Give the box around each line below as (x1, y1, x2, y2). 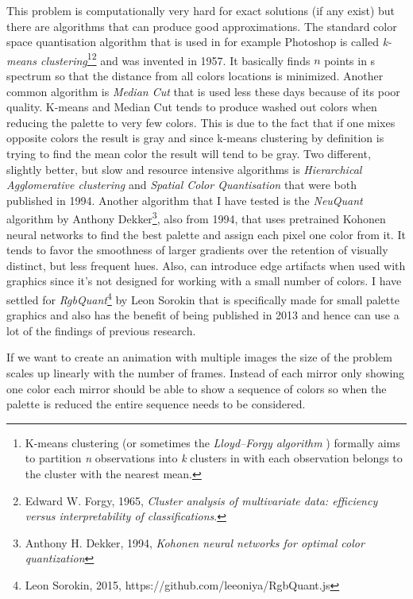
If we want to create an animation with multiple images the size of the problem (6, 349, 392, 365)
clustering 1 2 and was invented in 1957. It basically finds (40, 49, 311, 68)
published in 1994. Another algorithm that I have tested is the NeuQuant (6, 191, 363, 208)
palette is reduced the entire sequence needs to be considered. (6, 396, 306, 412)
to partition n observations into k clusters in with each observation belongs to (25, 450, 403, 466)
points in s (324, 52, 376, 68)
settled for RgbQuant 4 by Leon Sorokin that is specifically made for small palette (6, 289, 399, 307)
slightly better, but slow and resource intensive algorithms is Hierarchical (6, 160, 362, 177)
